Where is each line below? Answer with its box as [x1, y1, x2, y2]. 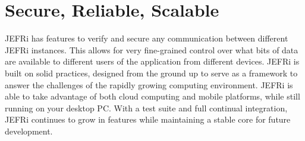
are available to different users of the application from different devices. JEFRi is [5, 55, 300, 68]
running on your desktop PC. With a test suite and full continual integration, [5, 101, 288, 114]
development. [5, 124, 53, 137]
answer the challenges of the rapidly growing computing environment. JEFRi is [5, 78, 293, 91]
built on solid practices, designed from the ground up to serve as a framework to [5, 66, 298, 79]
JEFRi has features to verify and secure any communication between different [5, 32, 288, 44]
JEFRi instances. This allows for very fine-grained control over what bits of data [5, 43, 298, 56]
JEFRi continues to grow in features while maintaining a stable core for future [5, 113, 291, 126]
